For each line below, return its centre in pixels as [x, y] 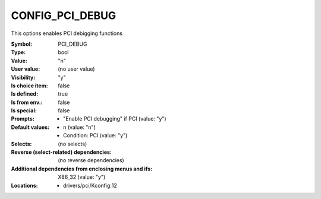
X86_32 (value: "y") [82, 177]
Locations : [24, 185]
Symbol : [22, 44]
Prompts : [23, 119]
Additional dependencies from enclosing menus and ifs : [82, 169]
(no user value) [76, 69]
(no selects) [73, 144]
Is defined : [25, 94]
